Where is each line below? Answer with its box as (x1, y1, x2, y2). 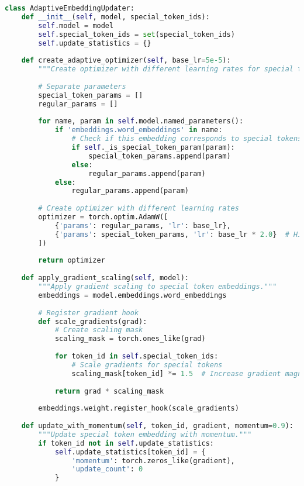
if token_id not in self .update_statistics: (38, 439, 215, 447)
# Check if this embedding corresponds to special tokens (71, 135, 302, 143)
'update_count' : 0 (71, 465, 143, 474)
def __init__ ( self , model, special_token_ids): (21, 12, 210, 21)
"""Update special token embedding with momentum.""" (38, 430, 252, 439)
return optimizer (38, 256, 105, 265)
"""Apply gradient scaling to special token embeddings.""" (38, 282, 277, 291)
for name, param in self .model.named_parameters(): (38, 117, 244, 126)
